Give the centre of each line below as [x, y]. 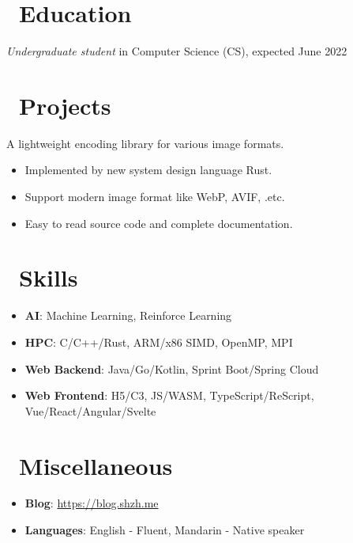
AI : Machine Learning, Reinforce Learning [128, 315]
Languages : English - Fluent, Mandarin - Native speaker [165, 530]
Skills [49, 277]
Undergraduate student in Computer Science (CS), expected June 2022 [177, 51]
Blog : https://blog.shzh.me [92, 503]
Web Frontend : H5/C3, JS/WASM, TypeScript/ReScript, [169, 395]
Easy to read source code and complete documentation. [159, 223]
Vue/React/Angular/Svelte [90, 410]
